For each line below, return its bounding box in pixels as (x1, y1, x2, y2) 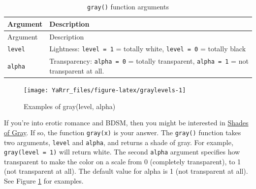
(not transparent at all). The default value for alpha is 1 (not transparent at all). (4, 166, 248, 176)
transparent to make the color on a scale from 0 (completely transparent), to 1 (4, 156, 241, 166)
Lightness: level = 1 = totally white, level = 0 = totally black (49, 43, 246, 54)
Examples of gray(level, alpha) (24, 101, 116, 111)
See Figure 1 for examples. (4, 176, 84, 186)
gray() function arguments (87, 1, 169, 11)
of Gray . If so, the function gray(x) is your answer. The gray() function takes (4, 127, 241, 137)
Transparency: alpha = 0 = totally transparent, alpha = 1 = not (49, 56, 249, 66)
